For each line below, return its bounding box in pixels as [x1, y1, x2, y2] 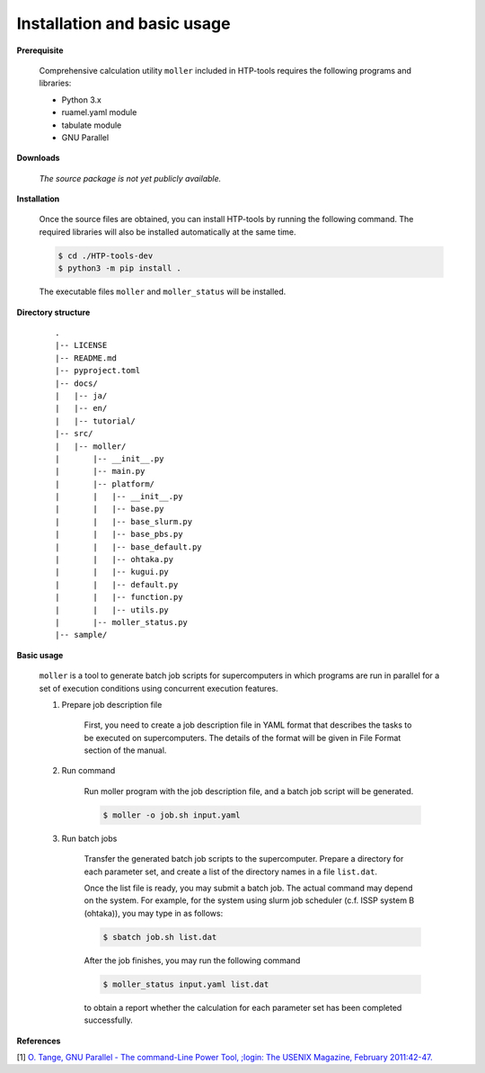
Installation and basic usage [16, 13, 231, 33]
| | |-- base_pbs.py [55, 529, 183, 540]
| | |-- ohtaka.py [55, 554, 174, 565]
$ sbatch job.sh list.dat [102, 932, 217, 942]
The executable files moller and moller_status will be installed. [39, 286, 287, 297]
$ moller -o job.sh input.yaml [102, 809, 242, 820]
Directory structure [16, 307, 91, 317]
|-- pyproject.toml [55, 365, 141, 376]
